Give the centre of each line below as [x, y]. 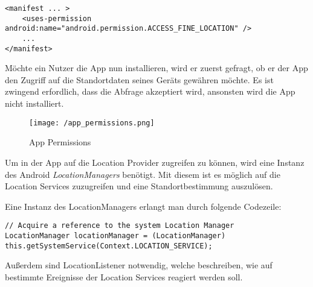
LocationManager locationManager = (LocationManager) [115, 235]
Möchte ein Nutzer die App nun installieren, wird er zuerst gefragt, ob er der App [156, 68]
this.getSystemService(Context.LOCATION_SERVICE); [109, 246]
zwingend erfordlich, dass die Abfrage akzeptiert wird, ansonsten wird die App [150, 91]
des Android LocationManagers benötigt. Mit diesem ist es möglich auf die [143, 174]
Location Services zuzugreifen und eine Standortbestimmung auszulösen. [139, 186]
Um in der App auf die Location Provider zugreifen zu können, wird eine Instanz [155, 162]
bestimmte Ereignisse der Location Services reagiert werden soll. [124, 276]
